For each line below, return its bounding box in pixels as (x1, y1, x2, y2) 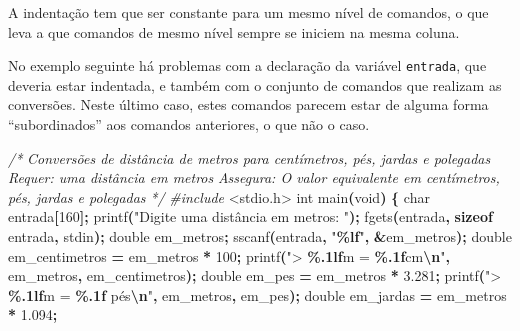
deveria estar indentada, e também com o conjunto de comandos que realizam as (8, 74, 502, 95)
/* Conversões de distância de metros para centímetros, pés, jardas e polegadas (8, 147, 491, 168)
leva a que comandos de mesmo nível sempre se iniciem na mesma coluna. (8, 21, 460, 42)
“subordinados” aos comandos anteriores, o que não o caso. (8, 114, 370, 135)
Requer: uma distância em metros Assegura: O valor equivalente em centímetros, (8, 167, 500, 188)
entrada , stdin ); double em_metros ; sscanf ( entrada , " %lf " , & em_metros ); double (8, 226, 512, 246)
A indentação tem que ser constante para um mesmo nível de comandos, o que (8, 2, 489, 22)
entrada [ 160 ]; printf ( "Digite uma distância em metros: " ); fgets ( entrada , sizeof (8, 206, 493, 227)
